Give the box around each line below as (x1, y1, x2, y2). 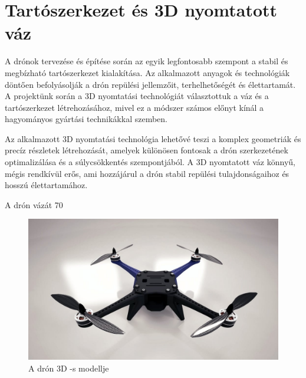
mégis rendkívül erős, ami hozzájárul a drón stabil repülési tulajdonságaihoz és (5, 167, 289, 179)
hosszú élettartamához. (5, 179, 88, 191)
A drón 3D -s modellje (28, 361, 109, 374)
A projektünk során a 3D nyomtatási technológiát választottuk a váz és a (5, 90, 269, 102)
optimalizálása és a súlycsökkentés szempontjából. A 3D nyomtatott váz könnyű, (5, 156, 295, 168)
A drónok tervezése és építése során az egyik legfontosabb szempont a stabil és (5, 55, 288, 67)
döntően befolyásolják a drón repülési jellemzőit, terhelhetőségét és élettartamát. (5, 78, 296, 90)
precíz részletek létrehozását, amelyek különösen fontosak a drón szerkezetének (5, 144, 288, 156)
